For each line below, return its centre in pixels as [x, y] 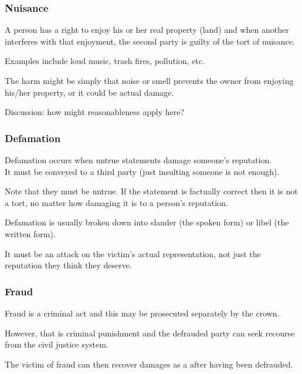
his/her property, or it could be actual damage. [89, 92]
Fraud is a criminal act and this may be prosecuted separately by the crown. [142, 313]
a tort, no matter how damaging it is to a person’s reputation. [116, 202]
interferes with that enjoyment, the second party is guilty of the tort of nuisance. [150, 41]
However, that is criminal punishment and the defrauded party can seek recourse [150, 333]
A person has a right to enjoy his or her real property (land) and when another [147, 30]
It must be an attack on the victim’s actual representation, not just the [133, 253]
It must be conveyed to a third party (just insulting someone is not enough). [142, 171]
